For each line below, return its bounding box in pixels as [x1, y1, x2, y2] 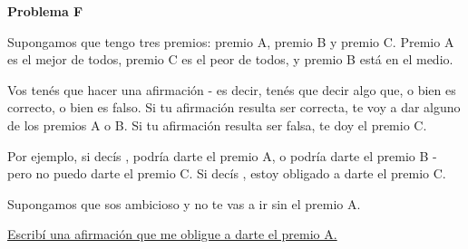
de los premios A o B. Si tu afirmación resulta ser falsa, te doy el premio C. [7, 115, 427, 134]
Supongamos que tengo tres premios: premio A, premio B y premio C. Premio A [7, 32, 454, 51]
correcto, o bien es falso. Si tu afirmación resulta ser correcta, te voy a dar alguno [7, 98, 461, 117]
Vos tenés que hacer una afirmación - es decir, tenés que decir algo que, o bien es [7, 80, 456, 99]
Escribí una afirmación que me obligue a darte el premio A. [7, 225, 337, 244]
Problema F [7, 2, 83, 20]
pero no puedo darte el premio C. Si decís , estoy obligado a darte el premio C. [7, 164, 446, 183]
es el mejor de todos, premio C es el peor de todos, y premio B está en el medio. [7, 50, 453, 69]
